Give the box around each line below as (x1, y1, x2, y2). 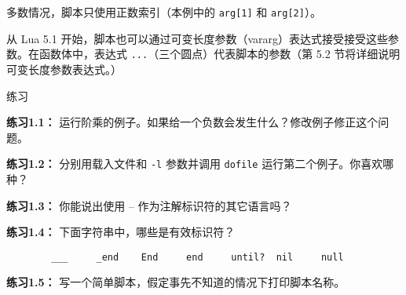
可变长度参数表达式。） (6, 60, 122, 77)
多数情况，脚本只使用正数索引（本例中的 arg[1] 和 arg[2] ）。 (6, 4, 321, 20)
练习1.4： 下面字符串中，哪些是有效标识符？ (6, 224, 236, 240)
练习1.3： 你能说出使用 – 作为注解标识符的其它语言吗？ (6, 197, 292, 213)
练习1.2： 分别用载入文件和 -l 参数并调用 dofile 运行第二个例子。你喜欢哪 (6, 155, 394, 172)
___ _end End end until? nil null (51, 251, 344, 263)
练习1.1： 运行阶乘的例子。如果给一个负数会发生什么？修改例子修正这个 (6, 114, 379, 130)
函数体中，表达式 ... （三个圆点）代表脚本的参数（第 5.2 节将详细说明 (38, 46, 401, 62)
